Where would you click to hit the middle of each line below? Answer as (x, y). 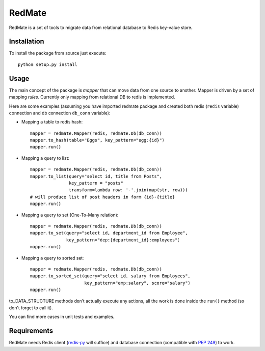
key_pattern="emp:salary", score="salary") (137, 283)
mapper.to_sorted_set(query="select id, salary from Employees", (110, 276)
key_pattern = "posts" (96, 183)
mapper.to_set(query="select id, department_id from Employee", (109, 233)
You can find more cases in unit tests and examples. (62, 317)
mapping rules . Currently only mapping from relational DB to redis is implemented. (92, 97)
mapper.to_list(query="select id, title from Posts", (96, 176)
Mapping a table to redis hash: (52, 122)
